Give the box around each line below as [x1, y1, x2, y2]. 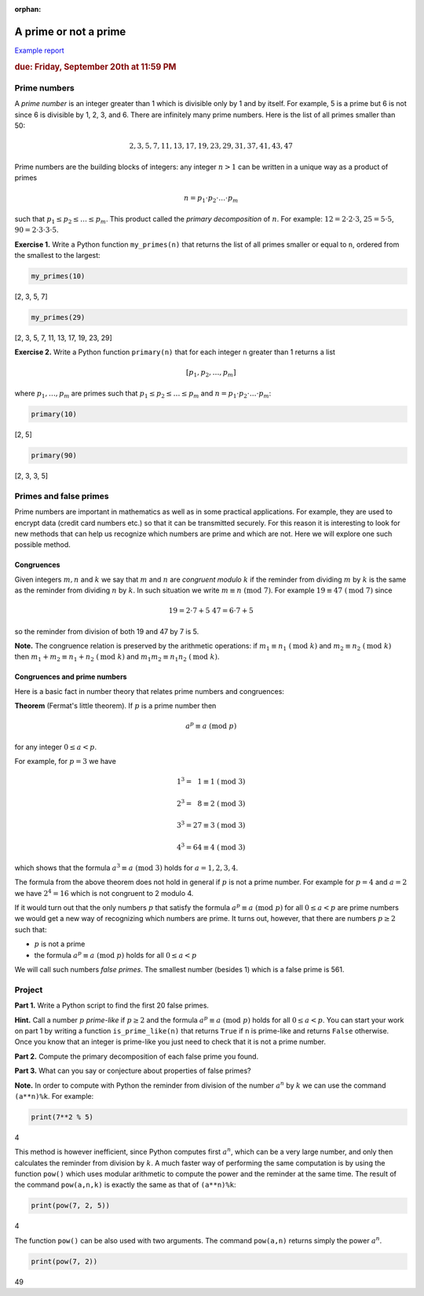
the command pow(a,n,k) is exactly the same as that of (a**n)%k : [14, 1180, 236, 1190]
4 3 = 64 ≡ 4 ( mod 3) [177, 841, 246, 852]
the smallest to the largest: [14, 250, 101, 259]
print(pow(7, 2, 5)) [31, 1201, 110, 1210]
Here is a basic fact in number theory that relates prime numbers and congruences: [14, 686, 284, 696]
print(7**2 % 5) [31, 1112, 94, 1122]
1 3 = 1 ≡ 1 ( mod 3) [177, 776, 246, 786]
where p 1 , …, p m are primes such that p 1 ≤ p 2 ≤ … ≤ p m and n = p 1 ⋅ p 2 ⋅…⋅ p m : [14, 389, 272, 400]
